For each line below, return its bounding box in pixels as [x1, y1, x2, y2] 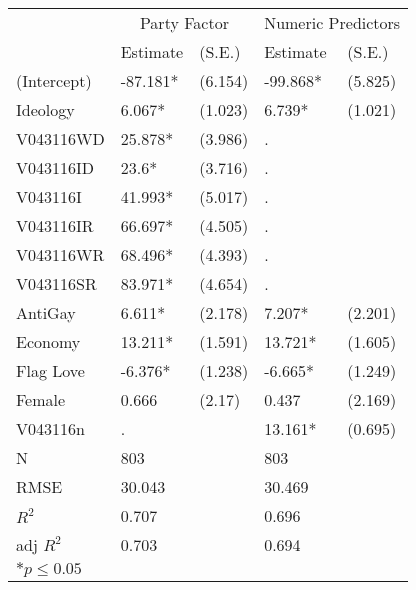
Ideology [16, 98, 75, 121]
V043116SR [16, 272, 97, 295]
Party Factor [139, 11, 229, 34]
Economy [16, 330, 81, 353]
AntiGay [16, 301, 76, 324]
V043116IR [16, 214, 94, 237]
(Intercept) [16, 69, 92, 92]
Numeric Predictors [264, 11, 401, 34]
